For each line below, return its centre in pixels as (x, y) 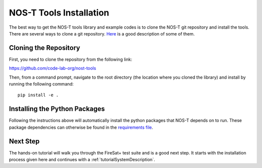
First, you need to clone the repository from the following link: (71, 59)
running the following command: (41, 84)
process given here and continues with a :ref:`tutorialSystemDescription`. (82, 160)
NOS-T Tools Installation (59, 13)
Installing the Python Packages (57, 109)
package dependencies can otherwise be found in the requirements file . (81, 127)
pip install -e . (38, 95)
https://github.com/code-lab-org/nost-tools (53, 68)
